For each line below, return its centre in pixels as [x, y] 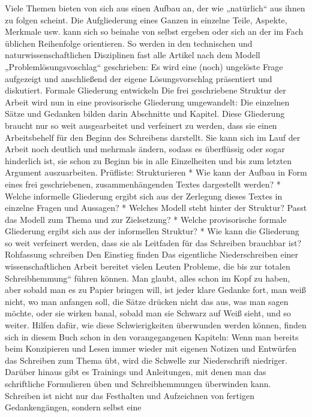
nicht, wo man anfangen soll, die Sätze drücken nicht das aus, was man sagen [147, 301]
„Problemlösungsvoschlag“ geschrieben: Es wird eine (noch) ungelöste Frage [144, 66]
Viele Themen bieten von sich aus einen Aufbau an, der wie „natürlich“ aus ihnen [155, 8]
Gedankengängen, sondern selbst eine [73, 407]
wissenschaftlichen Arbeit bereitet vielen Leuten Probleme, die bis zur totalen [148, 266]
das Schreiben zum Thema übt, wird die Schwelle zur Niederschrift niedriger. [146, 360]
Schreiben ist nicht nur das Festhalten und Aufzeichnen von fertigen [130, 395]
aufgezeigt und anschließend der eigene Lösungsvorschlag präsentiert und [139, 78]
